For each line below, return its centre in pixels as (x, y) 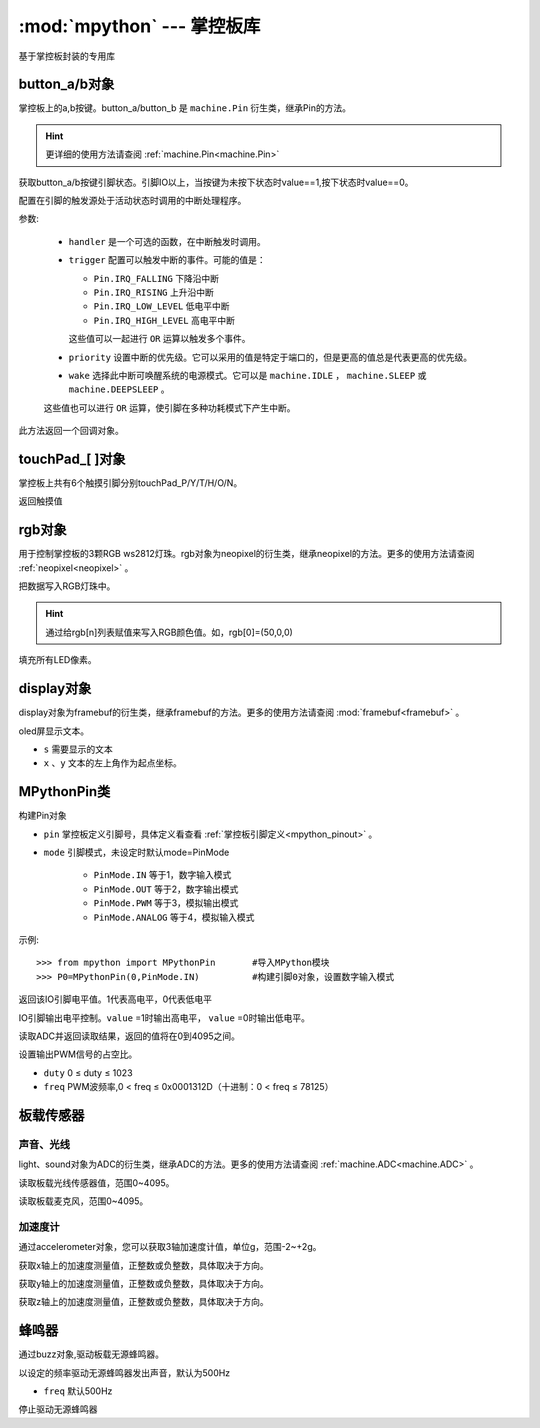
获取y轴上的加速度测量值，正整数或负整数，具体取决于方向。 (143, 1283)
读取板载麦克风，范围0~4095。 (83, 1201)
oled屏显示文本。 (54, 731)
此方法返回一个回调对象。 (71, 431)
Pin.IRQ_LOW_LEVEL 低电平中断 (161, 306)
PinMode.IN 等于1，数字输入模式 (162, 875)
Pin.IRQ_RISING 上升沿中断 (153, 292)
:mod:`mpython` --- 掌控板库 (139, 26)
